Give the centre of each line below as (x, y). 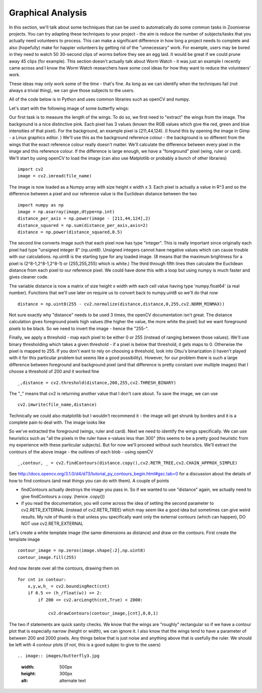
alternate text (73, 680)
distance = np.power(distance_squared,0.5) (70, 232)
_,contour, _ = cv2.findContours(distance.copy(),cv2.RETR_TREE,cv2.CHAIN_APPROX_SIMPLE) (128, 463)
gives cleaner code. (29, 277)
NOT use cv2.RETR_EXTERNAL (52, 524)
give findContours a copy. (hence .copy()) (63, 496)
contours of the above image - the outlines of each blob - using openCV (81, 451)
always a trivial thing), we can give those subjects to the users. (72, 90)
